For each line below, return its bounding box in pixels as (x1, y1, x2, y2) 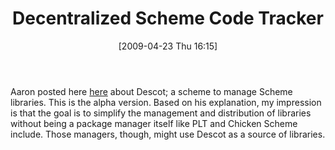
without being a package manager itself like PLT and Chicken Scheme (10, 117, 298, 129)
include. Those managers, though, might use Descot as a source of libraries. (10, 128, 326, 140)
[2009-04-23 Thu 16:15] (118, 40, 218, 52)
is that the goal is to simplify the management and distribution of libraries (10, 107, 312, 119)
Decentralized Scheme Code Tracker (12, 7, 324, 30)
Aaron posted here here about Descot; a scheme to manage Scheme (10, 85, 293, 97)
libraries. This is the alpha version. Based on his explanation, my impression (10, 96, 322, 108)
